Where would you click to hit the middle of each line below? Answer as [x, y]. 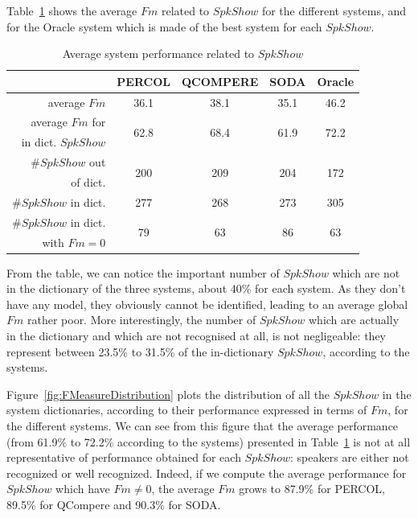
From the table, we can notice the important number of [143, 272]
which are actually [354, 320]
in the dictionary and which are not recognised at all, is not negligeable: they [197, 335]
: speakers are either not [350, 457]
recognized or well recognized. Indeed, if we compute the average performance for [207, 473]
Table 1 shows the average [72, 10]
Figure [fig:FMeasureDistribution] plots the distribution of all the [168, 394]
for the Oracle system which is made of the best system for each [164, 26]
